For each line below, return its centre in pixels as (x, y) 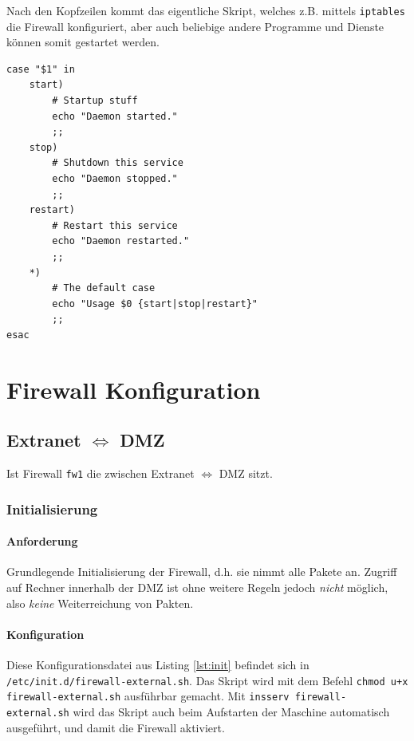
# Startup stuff (95, 101)
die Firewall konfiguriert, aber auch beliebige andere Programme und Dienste (195, 26)
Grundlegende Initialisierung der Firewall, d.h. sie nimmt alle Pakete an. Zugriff (202, 572)
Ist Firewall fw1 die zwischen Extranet (101, 473)
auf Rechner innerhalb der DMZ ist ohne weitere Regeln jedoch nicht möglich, (197, 587)
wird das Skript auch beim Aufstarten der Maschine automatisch (231, 711)
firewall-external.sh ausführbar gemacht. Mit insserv (148, 696)
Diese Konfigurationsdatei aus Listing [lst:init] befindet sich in (158, 664)
